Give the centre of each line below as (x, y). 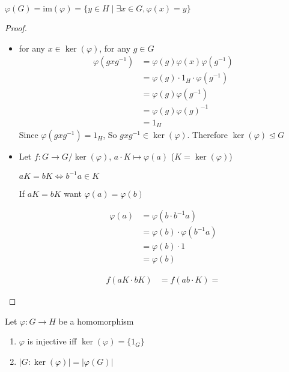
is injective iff (52, 341)
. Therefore (207, 135)
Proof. (16, 28)
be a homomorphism (96, 321)
